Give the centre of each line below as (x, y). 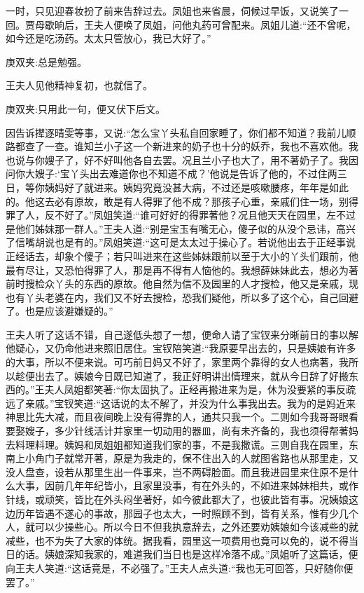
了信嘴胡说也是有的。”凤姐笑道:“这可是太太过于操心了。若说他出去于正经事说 (181, 242)
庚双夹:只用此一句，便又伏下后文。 (85, 108)
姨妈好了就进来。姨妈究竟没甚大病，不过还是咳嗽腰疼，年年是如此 (196, 187)
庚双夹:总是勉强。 (46, 61)
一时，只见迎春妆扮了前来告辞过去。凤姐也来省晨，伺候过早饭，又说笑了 (172, 11)
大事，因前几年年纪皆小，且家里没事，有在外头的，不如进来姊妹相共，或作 (187, 485)
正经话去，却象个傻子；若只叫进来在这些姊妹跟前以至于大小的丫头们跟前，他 (182, 255)
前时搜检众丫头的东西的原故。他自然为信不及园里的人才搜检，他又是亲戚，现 (182, 284)
